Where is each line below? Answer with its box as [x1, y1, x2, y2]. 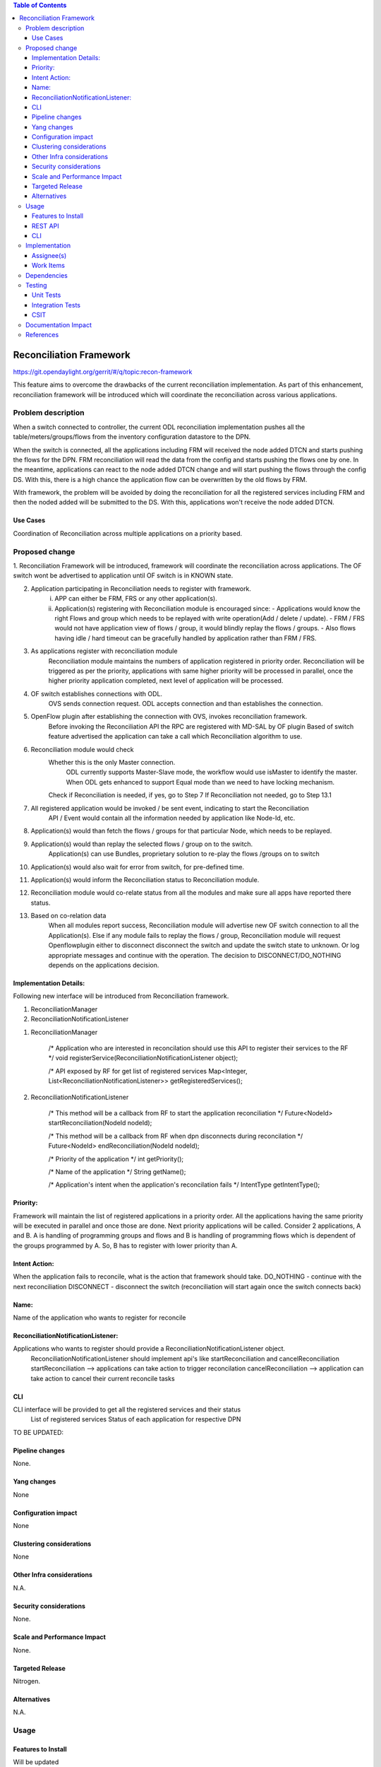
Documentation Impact [25, 320, 92, 329]
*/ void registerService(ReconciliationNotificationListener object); [48, 1054, 238, 1062]
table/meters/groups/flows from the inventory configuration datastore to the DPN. [13, 433, 251, 441]
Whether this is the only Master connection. [48, 758, 176, 767]
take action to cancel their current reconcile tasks [30, 1374, 176, 1383]
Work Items [32, 262, 65, 270]
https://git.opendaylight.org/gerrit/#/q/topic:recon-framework [13, 368, 193, 376]
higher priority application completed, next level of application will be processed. [48, 676, 284, 685]
